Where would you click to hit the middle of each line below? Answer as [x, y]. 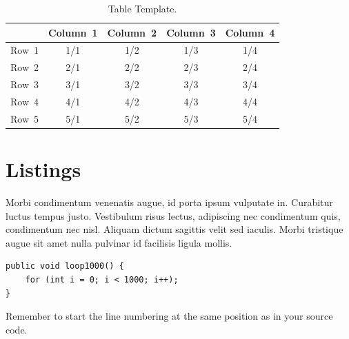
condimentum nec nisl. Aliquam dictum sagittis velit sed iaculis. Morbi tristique [174, 229]
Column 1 [73, 32]
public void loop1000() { [65, 266]
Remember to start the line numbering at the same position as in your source [169, 316]
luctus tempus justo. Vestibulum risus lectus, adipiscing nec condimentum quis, [173, 215]
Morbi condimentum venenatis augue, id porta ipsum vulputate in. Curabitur [169, 202]
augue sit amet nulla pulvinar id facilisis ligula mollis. [119, 242]
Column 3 [191, 32]
